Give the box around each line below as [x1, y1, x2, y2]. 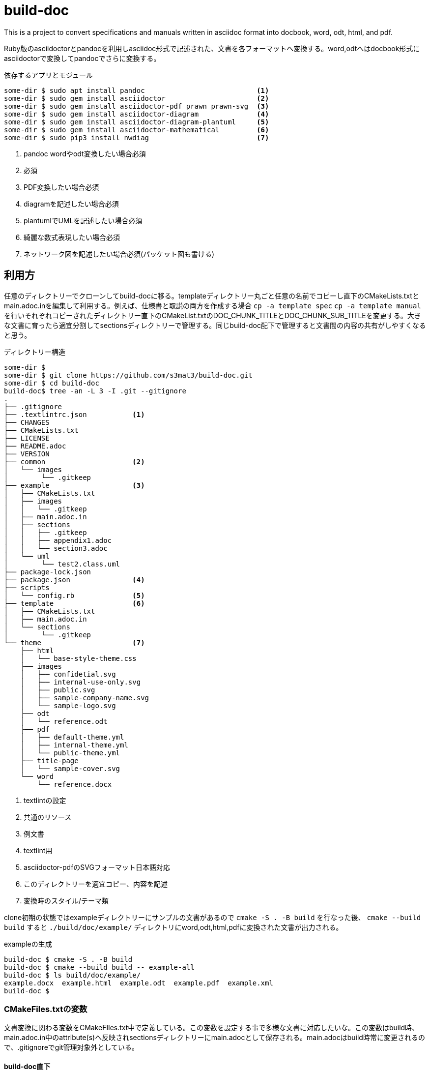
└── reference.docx [37, 780, 112, 788]
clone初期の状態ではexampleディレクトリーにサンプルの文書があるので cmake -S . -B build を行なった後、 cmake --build [4, 913, 421, 922]
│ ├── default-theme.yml [20, 733, 124, 741]
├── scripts [4, 583, 50, 592]
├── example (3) [4, 481, 145, 489]
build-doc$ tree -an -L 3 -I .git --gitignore [4, 387, 186, 395]
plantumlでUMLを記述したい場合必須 [24, 216, 143, 225]
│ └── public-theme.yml [20, 748, 120, 757]
